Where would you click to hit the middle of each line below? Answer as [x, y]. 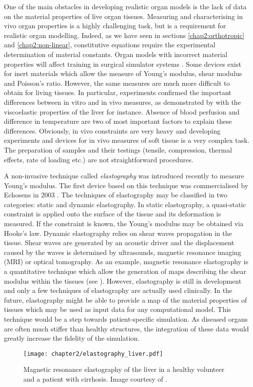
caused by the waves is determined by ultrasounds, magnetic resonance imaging [123, 252]
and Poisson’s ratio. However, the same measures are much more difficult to [117, 83]
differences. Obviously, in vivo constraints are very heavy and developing [112, 130]
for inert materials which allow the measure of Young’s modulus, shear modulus [123, 73]
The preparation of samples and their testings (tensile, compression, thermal [118, 149]
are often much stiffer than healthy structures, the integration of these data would [126, 328]
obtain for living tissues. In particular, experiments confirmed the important [118, 92]
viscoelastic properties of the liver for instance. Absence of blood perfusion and [122, 111]
